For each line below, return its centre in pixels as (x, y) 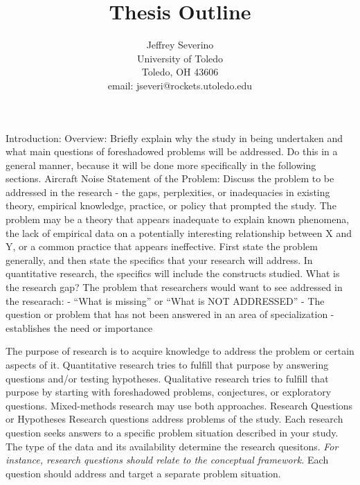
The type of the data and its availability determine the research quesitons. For (172, 446)
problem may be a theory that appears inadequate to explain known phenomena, (178, 219)
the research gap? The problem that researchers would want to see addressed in (174, 287)
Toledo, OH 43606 (180, 72)
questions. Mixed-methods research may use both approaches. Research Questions (179, 405)
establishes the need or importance (79, 327)
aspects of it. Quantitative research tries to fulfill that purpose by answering (167, 364)
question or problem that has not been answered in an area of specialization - (170, 314)
